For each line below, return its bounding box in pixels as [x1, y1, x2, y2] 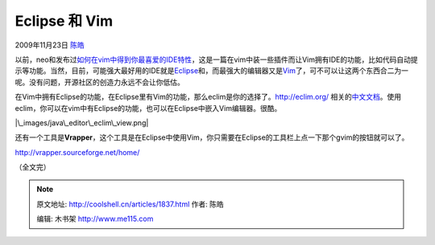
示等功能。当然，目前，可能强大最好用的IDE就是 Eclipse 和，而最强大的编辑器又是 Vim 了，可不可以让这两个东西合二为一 [14, 66, 408, 76]
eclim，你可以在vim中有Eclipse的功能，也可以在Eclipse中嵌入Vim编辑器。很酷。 [14, 103, 282, 112]
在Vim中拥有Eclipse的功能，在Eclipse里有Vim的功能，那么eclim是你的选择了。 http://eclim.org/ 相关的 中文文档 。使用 [14, 92, 402, 102]
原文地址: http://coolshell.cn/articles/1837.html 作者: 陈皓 [36, 199, 225, 209]
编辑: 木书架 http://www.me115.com [36, 214, 154, 224]
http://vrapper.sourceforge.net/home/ [14, 147, 140, 157]
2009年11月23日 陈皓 [14, 40, 85, 50]
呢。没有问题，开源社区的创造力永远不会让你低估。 [14, 77, 184, 87]
